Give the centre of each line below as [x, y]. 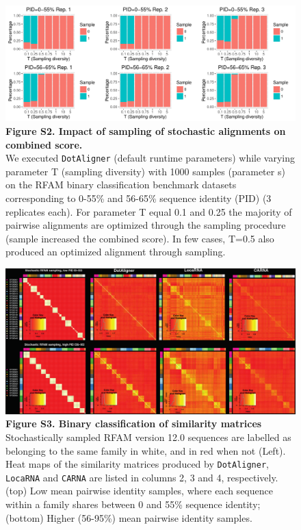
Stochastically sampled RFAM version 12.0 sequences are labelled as [148, 437]
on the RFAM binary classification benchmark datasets [121, 185]
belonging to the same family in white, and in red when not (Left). [146, 450]
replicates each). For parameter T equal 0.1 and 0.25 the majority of [149, 211]
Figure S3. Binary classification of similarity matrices [134, 424]
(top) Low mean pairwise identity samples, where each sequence [139, 491]
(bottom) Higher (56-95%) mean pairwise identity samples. [129, 517]
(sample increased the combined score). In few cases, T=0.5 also [140, 238]
